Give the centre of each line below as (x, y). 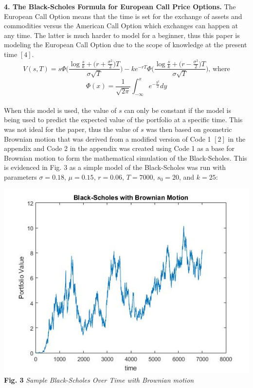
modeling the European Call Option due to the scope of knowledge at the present (126, 45)
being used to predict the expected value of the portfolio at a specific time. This (123, 120)
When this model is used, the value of (60, 110)
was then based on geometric (189, 129)
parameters (20, 176)
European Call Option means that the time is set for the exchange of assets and (123, 16)
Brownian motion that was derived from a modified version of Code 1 (108, 139)
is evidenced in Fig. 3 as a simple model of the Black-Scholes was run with (115, 167)
